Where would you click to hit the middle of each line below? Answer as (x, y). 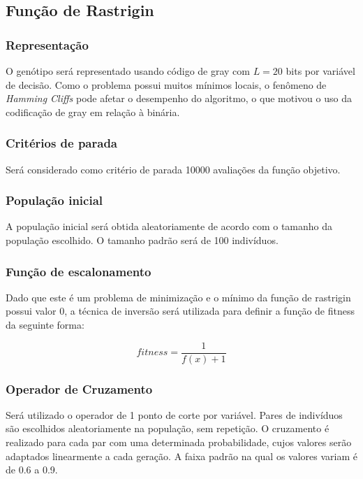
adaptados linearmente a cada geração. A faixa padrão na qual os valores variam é (182, 456)
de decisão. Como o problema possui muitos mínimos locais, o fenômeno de (166, 84)
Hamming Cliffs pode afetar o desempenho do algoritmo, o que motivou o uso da (179, 98)
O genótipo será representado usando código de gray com (128, 71)
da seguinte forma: (45, 324)
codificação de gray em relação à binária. (93, 112)
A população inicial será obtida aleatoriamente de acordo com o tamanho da (169, 226)
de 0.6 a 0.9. (32, 470)
